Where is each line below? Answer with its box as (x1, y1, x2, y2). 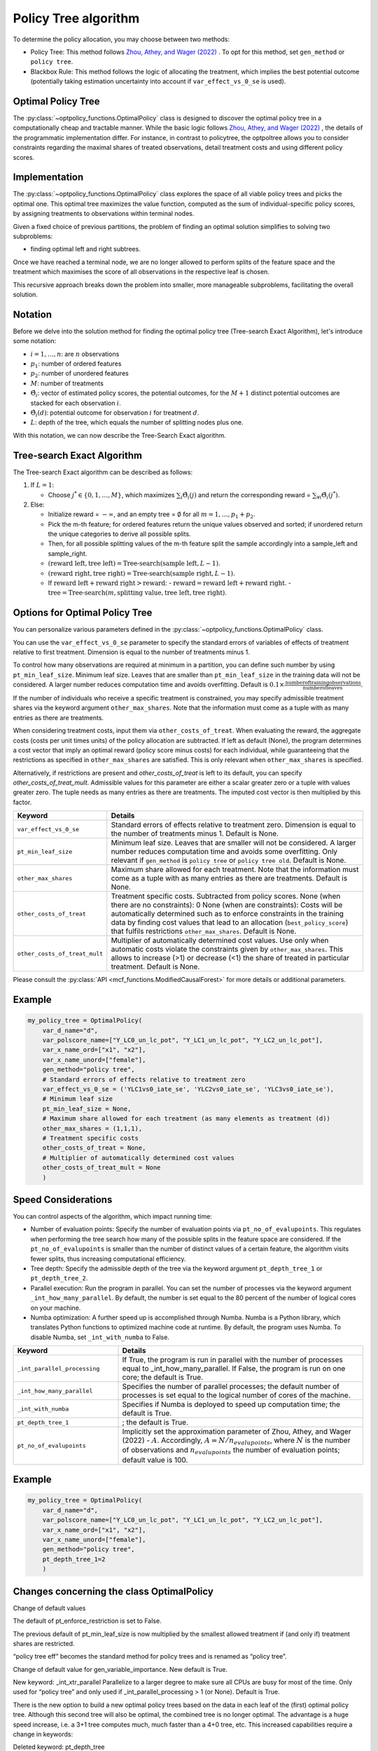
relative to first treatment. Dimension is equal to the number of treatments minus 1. (13, 648, 250, 656)
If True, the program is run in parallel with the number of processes (122, 1355, 343, 1365)
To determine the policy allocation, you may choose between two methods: (13, 35, 230, 43)
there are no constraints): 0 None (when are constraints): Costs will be (111, 900, 343, 910)
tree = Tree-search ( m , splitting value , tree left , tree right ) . (48, 588, 227, 597)
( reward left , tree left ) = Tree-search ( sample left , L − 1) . (48, 559, 220, 567)
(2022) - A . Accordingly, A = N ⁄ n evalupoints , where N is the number (122, 1436, 351, 1446)
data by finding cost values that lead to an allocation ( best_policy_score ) (111, 918, 349, 927)
